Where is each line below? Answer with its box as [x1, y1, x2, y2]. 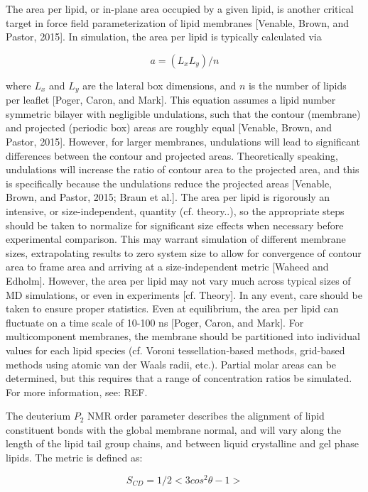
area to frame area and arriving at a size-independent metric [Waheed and [6, 259, 329, 274]
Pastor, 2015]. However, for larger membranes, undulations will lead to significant [6, 134, 360, 149]
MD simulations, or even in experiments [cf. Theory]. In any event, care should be [6, 287, 362, 302]
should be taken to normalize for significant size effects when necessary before [6, 217, 344, 232]
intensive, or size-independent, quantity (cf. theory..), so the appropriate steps [6, 203, 345, 218]
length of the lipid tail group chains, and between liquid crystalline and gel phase [6, 436, 359, 451]
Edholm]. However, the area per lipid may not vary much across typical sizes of [6, 273, 351, 288]
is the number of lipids [248, 77, 347, 92]
